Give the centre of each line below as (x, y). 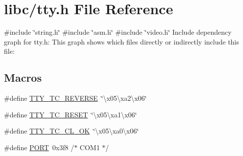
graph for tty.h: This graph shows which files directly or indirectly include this (121, 41)
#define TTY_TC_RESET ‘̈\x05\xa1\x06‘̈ (71, 114)
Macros (23, 78)
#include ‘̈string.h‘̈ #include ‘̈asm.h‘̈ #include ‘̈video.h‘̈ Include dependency (118, 32)
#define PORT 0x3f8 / (39, 147)
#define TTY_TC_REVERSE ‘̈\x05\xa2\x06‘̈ (75, 98)
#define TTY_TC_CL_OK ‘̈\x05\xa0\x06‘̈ (72, 131)
